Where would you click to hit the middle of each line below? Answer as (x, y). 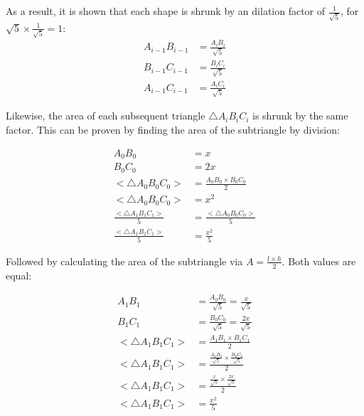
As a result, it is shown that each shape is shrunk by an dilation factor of (166, 11)
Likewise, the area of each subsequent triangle (106, 116)
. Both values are (319, 261)
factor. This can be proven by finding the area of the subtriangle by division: (173, 130)
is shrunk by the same (300, 116)
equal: (19, 275)
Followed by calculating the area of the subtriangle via (124, 261)
